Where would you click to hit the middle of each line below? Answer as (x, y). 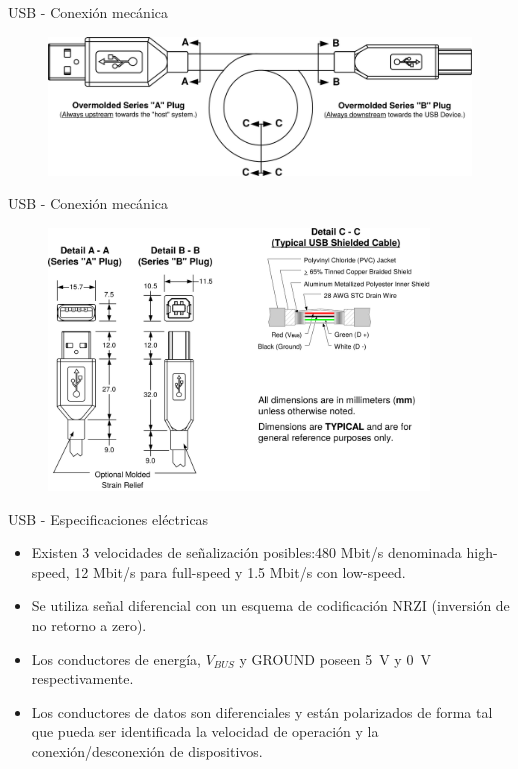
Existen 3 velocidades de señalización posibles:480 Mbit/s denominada (246, 552)
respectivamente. (82, 678)
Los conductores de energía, (116, 658)
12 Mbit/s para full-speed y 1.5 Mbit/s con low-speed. (240, 571)
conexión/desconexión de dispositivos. (147, 750)
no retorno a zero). (89, 624)
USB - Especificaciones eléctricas (108, 518)
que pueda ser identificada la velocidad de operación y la (205, 731)
